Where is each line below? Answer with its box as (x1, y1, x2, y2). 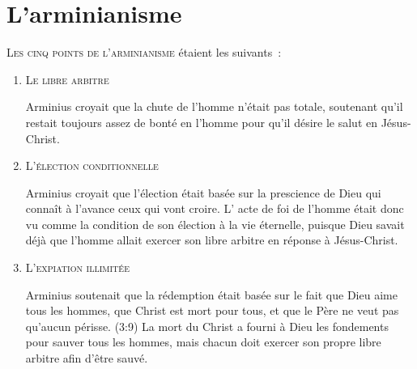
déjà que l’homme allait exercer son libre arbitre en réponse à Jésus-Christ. (25, 231, 398, 248)
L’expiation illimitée (25, 259, 130, 276)
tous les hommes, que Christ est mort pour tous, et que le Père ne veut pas (25, 302, 399, 319)
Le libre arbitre (25, 70, 109, 87)
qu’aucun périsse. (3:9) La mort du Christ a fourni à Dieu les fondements (25, 317, 389, 334)
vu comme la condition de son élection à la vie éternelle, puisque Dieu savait (25, 215, 405, 232)
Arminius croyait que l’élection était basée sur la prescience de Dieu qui (25, 184, 381, 201)
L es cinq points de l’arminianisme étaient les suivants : (6, 44, 282, 61)
